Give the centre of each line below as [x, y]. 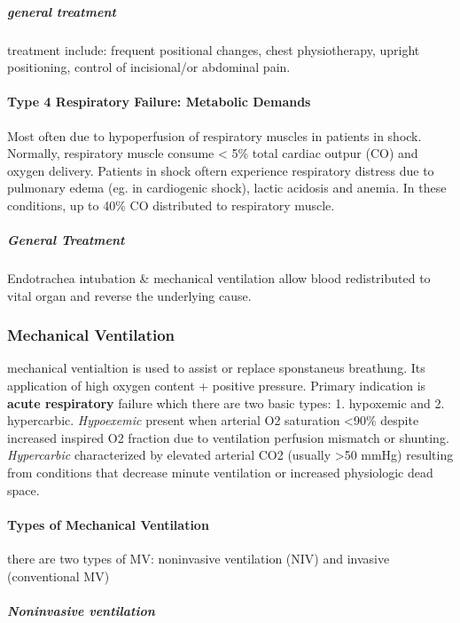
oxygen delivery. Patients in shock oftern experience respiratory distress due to [221, 170]
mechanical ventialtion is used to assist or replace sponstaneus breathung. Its [216, 368]
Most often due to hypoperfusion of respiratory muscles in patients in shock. [214, 135]
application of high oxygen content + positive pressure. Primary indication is [217, 386]
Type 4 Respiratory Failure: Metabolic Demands [159, 102]
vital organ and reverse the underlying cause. [129, 295]
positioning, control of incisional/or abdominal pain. [149, 67]
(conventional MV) [58, 576]
